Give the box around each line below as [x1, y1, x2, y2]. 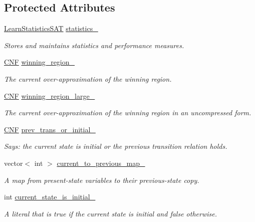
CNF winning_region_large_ [4, 90, 95, 101]
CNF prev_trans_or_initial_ [4, 124, 96, 134]
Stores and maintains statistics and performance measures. [4, 40, 184, 50]
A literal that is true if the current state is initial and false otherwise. [4, 208, 217, 218]
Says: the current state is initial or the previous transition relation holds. [4, 141, 227, 151]
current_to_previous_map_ [57, 157, 145, 168]
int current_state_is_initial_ [4, 191, 96, 202]
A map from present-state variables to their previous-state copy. [4, 174, 199, 185]
